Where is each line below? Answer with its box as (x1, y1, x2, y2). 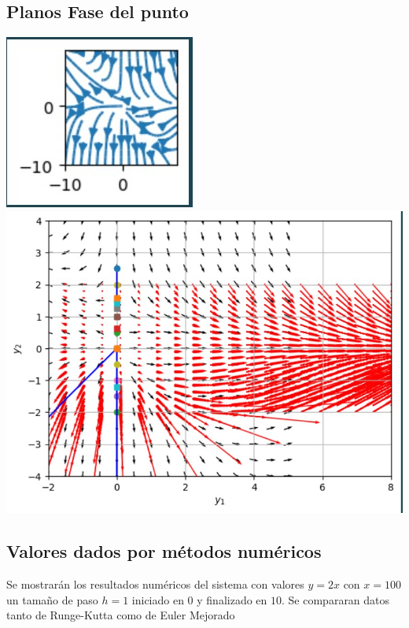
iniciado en (131, 591, 184, 608)
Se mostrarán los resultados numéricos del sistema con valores (6, 576, 304, 592)
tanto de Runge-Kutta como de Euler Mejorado (6, 607, 235, 623)
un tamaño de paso (6, 591, 98, 608)
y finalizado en (197, 591, 267, 608)
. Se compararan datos (282, 591, 390, 608)
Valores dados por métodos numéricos (6, 539, 322, 563)
